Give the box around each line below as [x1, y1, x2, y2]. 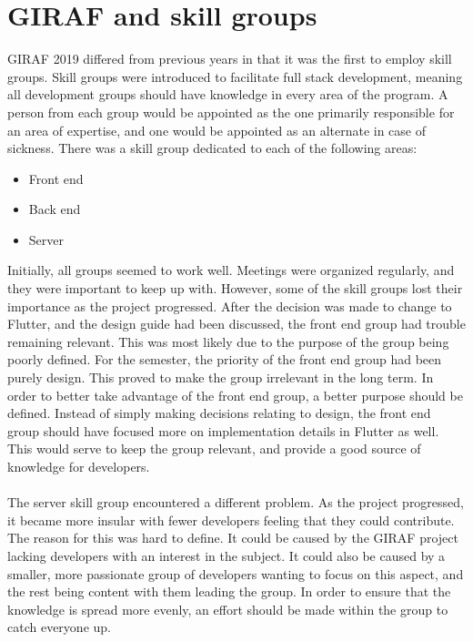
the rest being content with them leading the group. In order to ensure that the [7, 582, 451, 601]
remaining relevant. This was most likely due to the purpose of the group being [7, 331, 449, 351]
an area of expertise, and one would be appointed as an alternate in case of [7, 120, 427, 139]
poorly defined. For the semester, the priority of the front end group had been [7, 350, 442, 369]
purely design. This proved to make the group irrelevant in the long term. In [7, 368, 434, 387]
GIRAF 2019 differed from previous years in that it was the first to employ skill [7, 49, 452, 68]
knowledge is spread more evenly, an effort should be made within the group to [7, 599, 448, 618]
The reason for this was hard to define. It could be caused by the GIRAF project [7, 528, 458, 547]
